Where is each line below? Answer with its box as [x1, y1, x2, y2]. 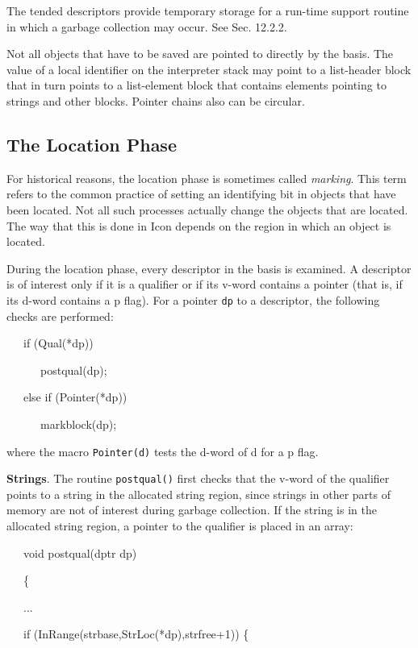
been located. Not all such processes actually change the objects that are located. [6, 201, 408, 218]
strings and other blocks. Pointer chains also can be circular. [6, 92, 305, 109]
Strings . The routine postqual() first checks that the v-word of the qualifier [6, 470, 390, 487]
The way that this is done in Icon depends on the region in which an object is [6, 217, 391, 234]
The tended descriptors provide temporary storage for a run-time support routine [6, 2, 409, 19]
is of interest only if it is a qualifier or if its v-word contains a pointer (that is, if [6, 276, 403, 293]
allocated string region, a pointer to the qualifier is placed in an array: [6, 517, 353, 534]
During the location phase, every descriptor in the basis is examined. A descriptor [6, 260, 412, 276]
